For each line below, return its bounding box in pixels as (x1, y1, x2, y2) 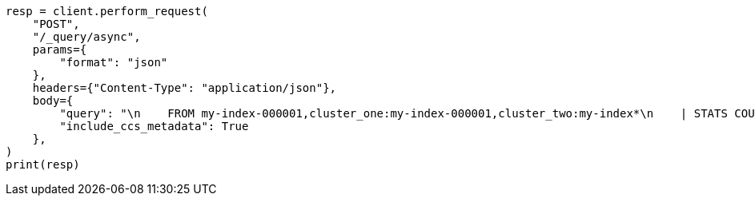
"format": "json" (59, 56, 168, 69)
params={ (32, 43, 87, 56)
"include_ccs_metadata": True (59, 120, 249, 133)
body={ (32, 94, 74, 107)
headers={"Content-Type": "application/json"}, (32, 81, 337, 94)
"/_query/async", (32, 30, 141, 43)
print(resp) (6, 158, 80, 171)
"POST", (32, 18, 80, 30)
